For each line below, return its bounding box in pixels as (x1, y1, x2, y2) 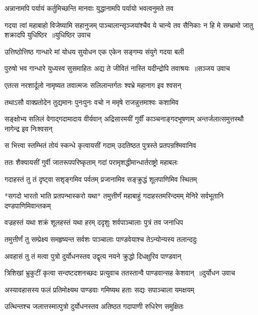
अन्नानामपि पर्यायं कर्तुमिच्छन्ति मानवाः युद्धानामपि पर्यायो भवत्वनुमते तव (4, 3, 174, 13)
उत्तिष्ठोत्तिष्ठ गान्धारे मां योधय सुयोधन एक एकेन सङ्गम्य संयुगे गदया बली (4, 46, 184, 56)
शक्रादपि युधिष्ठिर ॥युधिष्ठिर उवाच (4, 29, 91, 40)
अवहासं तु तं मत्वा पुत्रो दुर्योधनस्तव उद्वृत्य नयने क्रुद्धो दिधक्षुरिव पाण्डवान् (4, 250, 182, 261)
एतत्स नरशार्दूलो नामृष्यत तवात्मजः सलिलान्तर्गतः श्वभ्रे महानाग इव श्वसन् (4, 79, 182, 90)
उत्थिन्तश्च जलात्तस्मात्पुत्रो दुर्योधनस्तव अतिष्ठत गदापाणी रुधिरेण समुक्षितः (4, 301, 184, 311)
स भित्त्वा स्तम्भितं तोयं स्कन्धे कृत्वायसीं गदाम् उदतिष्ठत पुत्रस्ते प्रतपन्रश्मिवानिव (4, 140, 196, 150)
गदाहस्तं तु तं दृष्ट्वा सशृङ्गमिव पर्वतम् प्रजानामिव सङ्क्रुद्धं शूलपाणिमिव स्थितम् (4, 173, 197, 184)
